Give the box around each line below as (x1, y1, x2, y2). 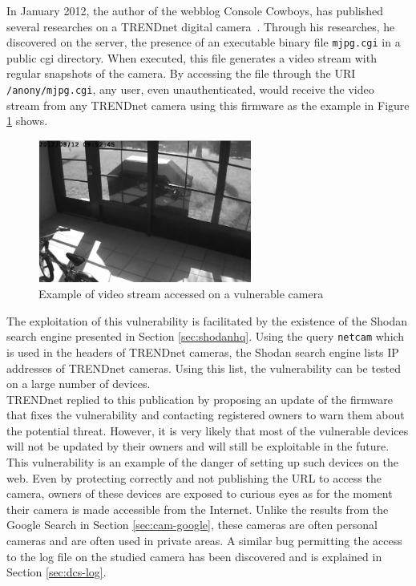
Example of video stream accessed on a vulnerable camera (38, 285, 324, 302)
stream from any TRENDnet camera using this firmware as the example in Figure (6, 96, 410, 113)
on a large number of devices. (6, 375, 151, 392)
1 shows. (6, 112, 48, 129)
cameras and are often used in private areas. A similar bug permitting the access (6, 532, 402, 549)
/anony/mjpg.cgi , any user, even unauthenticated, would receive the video (6, 81, 374, 98)
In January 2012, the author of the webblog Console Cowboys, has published (6, 2, 383, 18)
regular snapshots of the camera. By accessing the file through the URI (6, 65, 356, 82)
